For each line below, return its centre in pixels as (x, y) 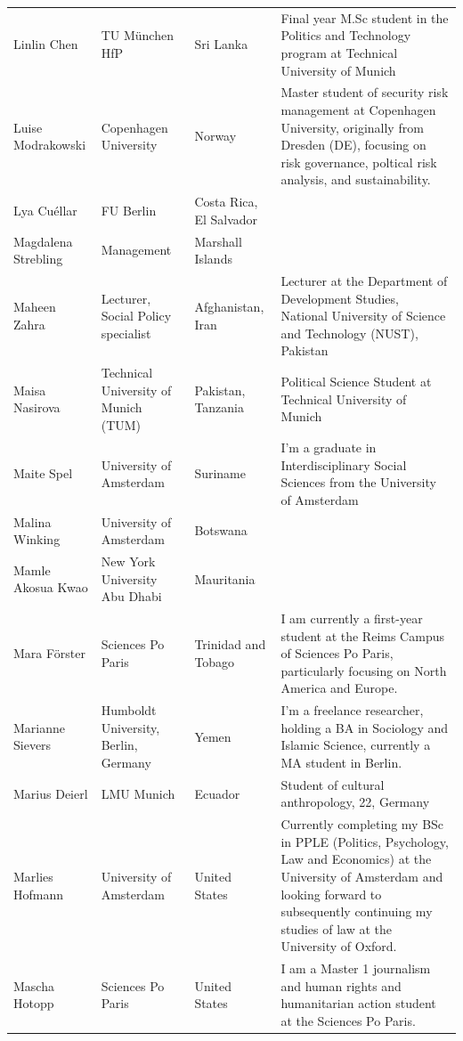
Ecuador (217, 793)
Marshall (218, 241)
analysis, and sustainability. (356, 179)
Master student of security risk (365, 92)
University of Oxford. (339, 946)
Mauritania (225, 578)
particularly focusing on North (364, 670)
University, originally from (352, 127)
